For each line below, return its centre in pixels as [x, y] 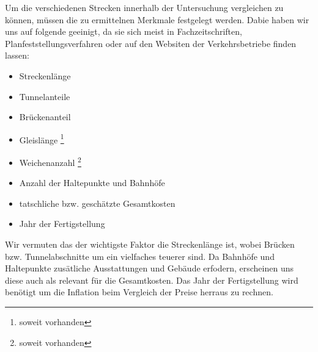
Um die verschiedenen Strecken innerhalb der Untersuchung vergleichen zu [144, 7]
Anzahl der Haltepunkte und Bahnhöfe [92, 183]
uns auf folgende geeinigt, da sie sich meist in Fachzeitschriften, [124, 31]
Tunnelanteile [45, 96]
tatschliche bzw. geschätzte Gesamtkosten [97, 203]
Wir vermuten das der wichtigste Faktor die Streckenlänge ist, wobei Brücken [150, 244]
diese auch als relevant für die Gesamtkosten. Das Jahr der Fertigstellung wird [152, 280]
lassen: [17, 55]
